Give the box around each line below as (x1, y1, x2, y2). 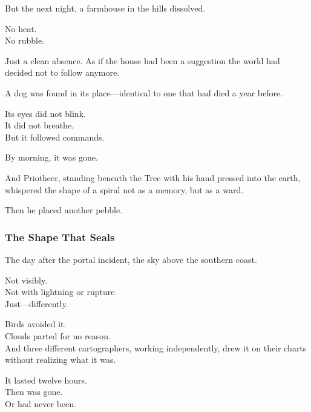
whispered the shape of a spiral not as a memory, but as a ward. (5, 183, 244, 196)
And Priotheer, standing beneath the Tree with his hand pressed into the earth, (5, 171, 301, 184)
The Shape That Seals (5, 229, 115, 244)
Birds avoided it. (5, 317, 67, 330)
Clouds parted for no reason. (5, 329, 111, 342)
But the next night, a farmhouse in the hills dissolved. (5, 2, 206, 14)
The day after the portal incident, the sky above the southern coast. (5, 253, 257, 265)
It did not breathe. (5, 119, 74, 131)
